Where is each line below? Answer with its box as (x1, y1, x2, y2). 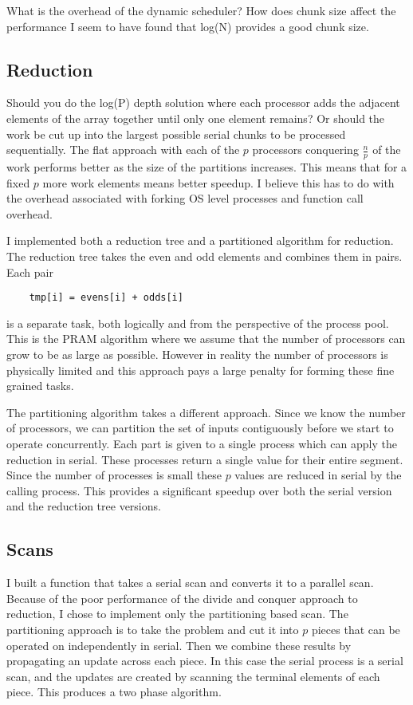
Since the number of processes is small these (6, 467, 222, 483)
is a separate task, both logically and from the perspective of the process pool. (6, 314, 389, 331)
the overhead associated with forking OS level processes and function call (6, 190, 364, 207)
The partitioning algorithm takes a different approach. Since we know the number (6, 404, 406, 420)
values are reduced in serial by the (234, 467, 402, 483)
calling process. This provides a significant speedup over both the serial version (6, 482, 392, 498)
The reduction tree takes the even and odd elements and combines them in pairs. (6, 247, 403, 264)
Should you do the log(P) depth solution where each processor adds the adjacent (6, 94, 400, 111)
